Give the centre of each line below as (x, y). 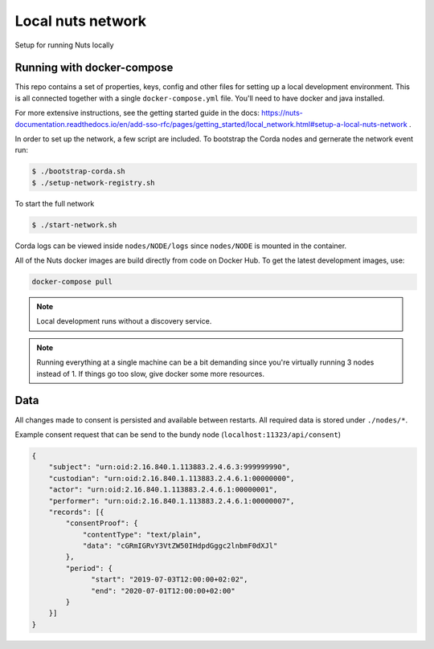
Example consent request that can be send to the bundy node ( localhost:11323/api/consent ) (178, 435)
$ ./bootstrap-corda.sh (79, 171)
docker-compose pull (72, 282)
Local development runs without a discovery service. (124, 321)
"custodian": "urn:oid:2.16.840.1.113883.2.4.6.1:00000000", (172, 478)
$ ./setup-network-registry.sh (94, 182)
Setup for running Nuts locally (64, 45)
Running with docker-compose (94, 68)
